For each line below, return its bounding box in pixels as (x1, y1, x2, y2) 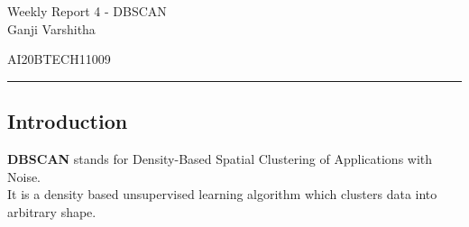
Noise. (7, 167, 41, 186)
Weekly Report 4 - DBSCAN (7, 2, 167, 20)
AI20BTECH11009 (7, 50, 111, 68)
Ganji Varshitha (7, 19, 96, 38)
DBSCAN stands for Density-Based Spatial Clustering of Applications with (7, 149, 433, 168)
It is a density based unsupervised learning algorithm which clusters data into (7, 185, 437, 204)
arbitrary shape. (7, 202, 97, 221)
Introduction (7, 107, 128, 135)
